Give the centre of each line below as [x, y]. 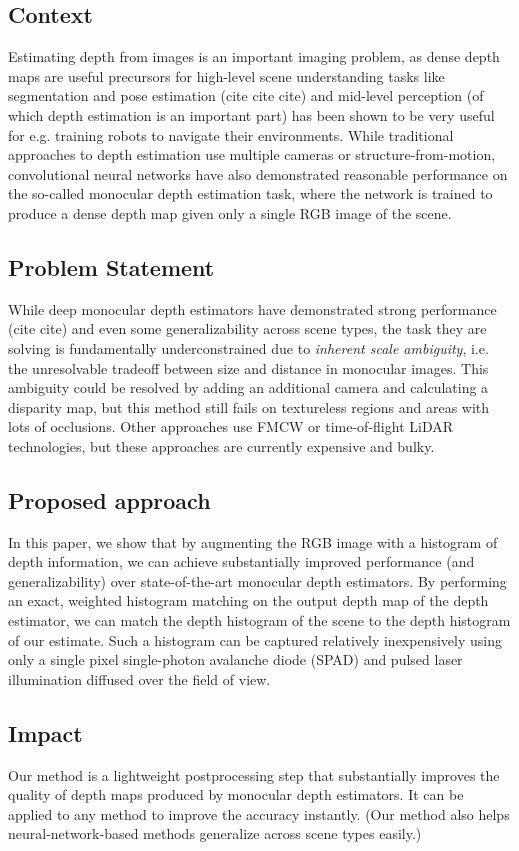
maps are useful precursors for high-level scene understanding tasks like [226, 75]
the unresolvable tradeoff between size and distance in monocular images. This [248, 367]
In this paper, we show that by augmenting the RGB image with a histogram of [253, 541]
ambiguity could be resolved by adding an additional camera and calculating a [248, 387]
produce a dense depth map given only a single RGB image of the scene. [230, 212]
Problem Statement [111, 266]
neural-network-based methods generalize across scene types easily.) [215, 833]
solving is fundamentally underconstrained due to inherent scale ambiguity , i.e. [248, 347]
